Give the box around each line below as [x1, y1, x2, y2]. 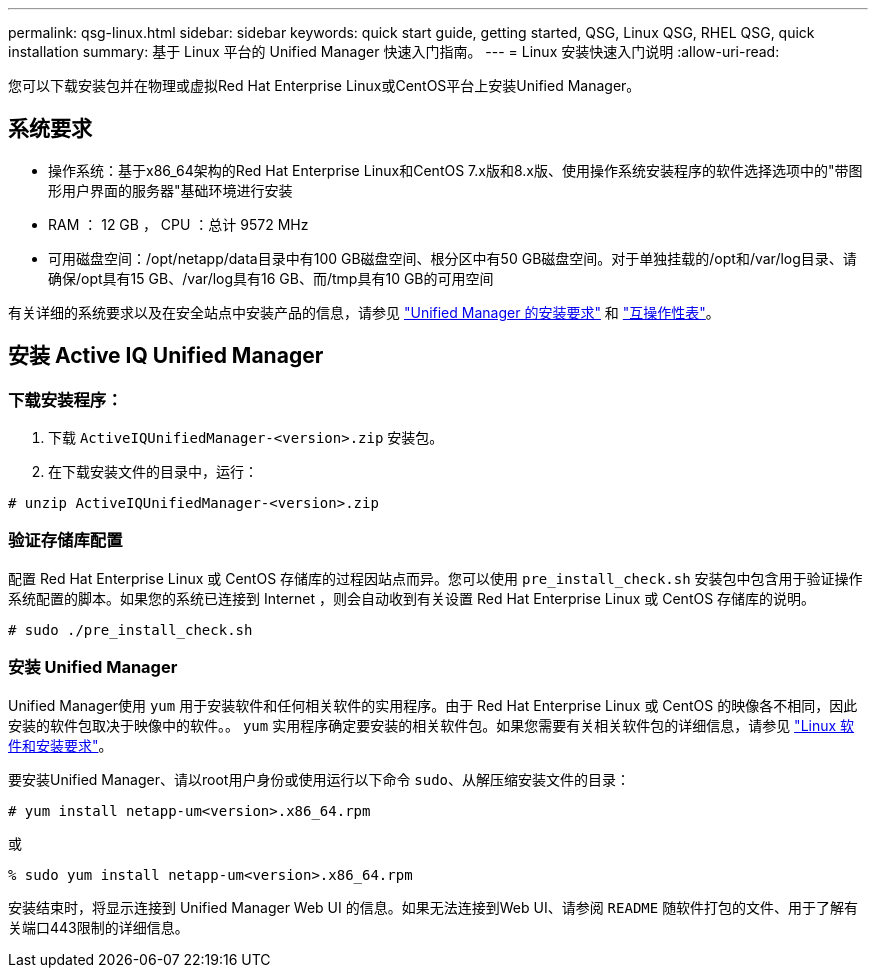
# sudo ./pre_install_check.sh [8, 621, 253, 638]
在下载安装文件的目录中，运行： [48, 463, 258, 481]
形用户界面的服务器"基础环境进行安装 [48, 181, 293, 199]
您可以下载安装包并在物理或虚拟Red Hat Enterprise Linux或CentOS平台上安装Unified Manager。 [8, 77, 641, 94]
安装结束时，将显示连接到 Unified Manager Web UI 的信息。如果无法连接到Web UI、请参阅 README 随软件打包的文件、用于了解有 [8, 898, 859, 916]
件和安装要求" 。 [8, 736, 113, 754]
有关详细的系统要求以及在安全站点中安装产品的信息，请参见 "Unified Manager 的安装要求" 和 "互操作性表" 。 [8, 303, 720, 321]
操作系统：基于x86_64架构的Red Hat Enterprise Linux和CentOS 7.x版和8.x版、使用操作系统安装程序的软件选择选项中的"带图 [48, 161, 863, 179]
